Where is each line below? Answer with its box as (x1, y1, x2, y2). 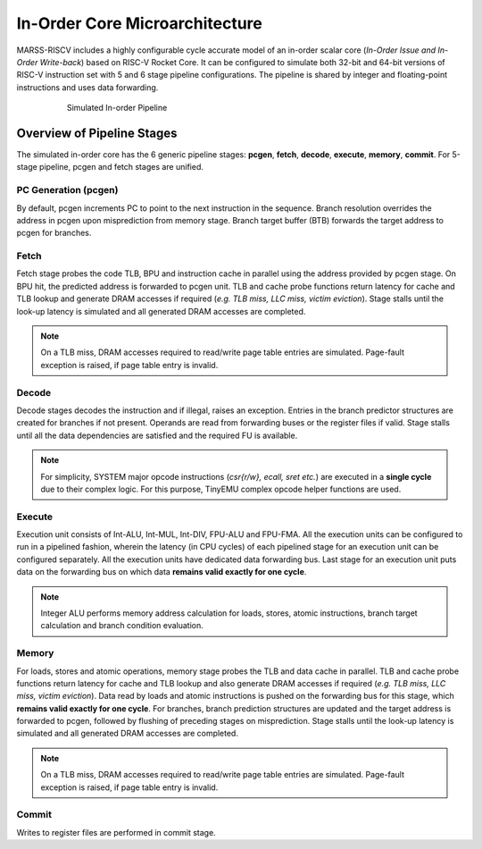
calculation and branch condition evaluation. (40, 620, 204, 631)
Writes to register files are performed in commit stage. (16, 827, 216, 837)
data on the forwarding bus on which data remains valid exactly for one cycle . (16, 567, 307, 577)
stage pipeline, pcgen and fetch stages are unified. (16, 162, 204, 172)
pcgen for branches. (16, 228, 92, 239)
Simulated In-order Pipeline (67, 103, 168, 113)
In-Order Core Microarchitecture (16, 13, 262, 33)
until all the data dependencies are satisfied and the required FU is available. (16, 430, 298, 441)
